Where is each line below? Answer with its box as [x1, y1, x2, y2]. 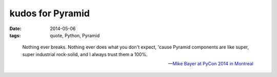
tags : [9, 32, 21, 38]
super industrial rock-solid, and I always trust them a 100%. [22, 51, 148, 57]
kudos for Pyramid [9, 8, 90, 19]
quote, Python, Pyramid [50, 32, 100, 38]
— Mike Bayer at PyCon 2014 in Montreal [168, 61, 253, 67]
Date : [9, 25, 22, 32]
